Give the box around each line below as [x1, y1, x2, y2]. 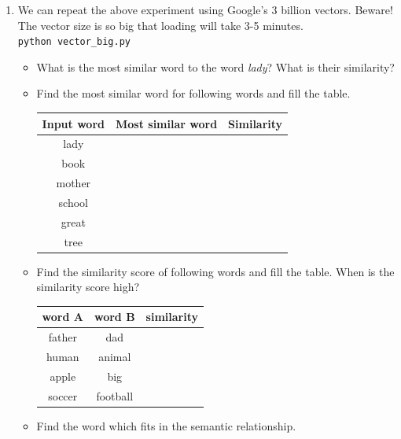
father [48, 329, 77, 345]
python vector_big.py [17, 36, 131, 48]
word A [42, 308, 83, 325]
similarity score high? [36, 279, 140, 295]
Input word [42, 115, 105, 131]
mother [56, 175, 91, 191]
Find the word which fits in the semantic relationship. [36, 417, 296, 433]
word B [94, 308, 135, 325]
